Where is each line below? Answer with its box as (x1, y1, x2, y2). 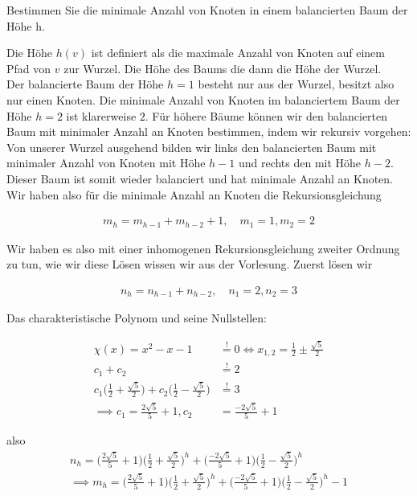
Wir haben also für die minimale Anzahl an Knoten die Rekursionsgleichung (6, 186, 382, 203)
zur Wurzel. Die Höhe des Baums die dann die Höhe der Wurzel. (63, 59, 382, 76)
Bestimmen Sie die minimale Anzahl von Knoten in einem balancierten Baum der (6, 2, 408, 18)
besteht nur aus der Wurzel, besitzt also (198, 76, 395, 92)
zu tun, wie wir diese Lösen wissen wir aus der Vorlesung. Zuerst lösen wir (6, 256, 373, 273)
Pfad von (6, 59, 51, 76)
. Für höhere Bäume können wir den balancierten (145, 107, 388, 124)
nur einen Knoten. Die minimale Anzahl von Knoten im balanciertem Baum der (6, 91, 400, 108)
